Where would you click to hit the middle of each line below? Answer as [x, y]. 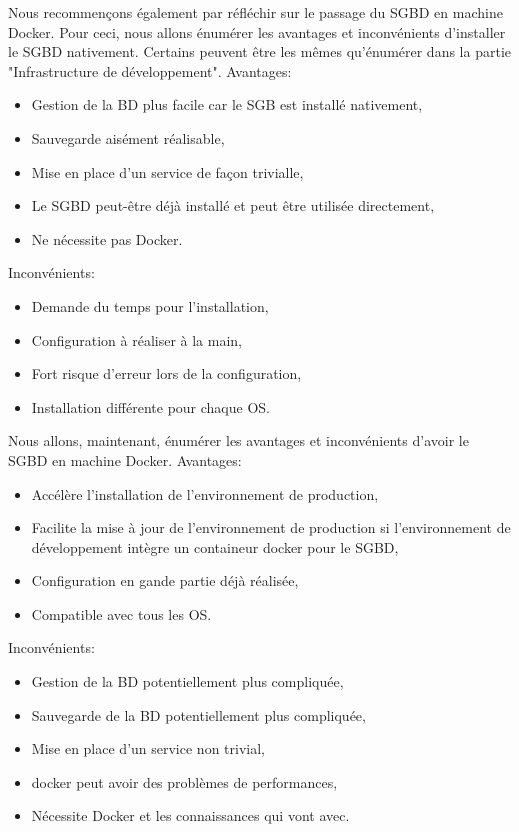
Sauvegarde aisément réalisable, [128, 137]
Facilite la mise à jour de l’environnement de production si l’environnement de [271, 527]
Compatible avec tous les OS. [121, 613]
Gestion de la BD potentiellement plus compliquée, [187, 681]
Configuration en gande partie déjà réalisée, [165, 580]
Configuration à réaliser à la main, [137, 339]
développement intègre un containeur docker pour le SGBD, [215, 546]
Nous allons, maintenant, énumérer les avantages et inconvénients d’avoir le [238, 440]
